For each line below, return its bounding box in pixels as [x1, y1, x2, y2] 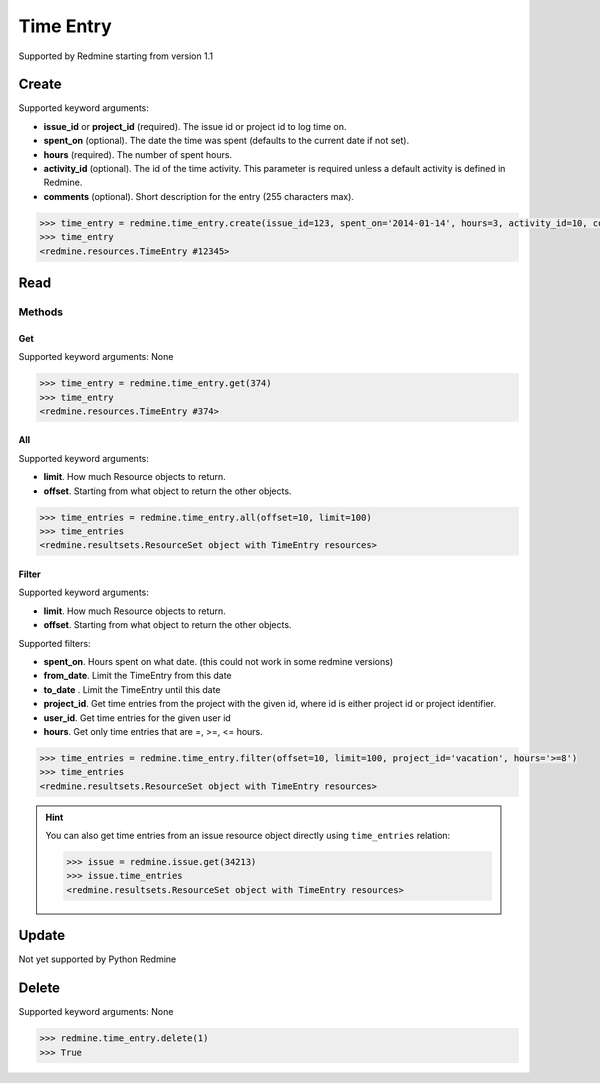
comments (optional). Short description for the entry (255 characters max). [43, 190, 355, 202]
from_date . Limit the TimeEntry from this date [43, 670, 232, 682]
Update [18, 927, 66, 944]
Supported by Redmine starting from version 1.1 [18, 50, 214, 62]
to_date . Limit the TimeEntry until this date [43, 683, 221, 695]
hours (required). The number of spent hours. [43, 148, 233, 160]
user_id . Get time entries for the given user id [43, 711, 232, 724]
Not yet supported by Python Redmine [18, 953, 177, 965]
